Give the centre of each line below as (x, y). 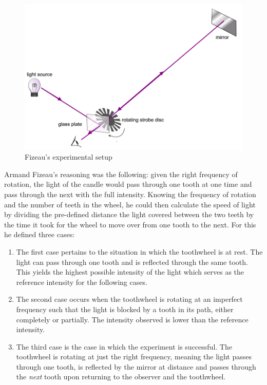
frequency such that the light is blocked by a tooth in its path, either (125, 309)
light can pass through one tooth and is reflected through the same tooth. (132, 262)
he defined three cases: (40, 234)
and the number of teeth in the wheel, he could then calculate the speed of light (130, 204)
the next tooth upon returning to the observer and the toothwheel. (121, 377)
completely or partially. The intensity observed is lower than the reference (132, 319)
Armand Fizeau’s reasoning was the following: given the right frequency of (121, 174)
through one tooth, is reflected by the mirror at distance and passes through (136, 366)
